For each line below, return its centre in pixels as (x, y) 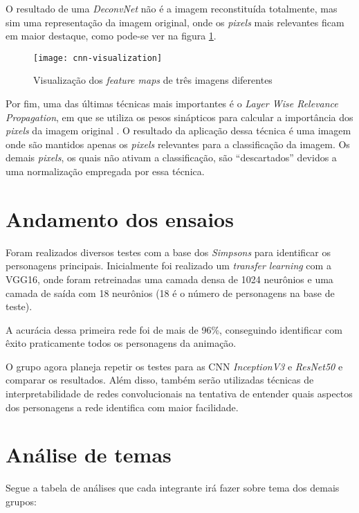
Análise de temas (89, 454)
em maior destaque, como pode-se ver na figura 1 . (111, 36)
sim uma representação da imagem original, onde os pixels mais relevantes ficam (175, 22)
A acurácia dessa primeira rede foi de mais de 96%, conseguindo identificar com (174, 329)
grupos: (21, 501)
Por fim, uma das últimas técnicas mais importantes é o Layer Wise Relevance (172, 103)
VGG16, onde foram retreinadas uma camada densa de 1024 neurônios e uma (169, 279)
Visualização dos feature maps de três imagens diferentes (153, 80)
